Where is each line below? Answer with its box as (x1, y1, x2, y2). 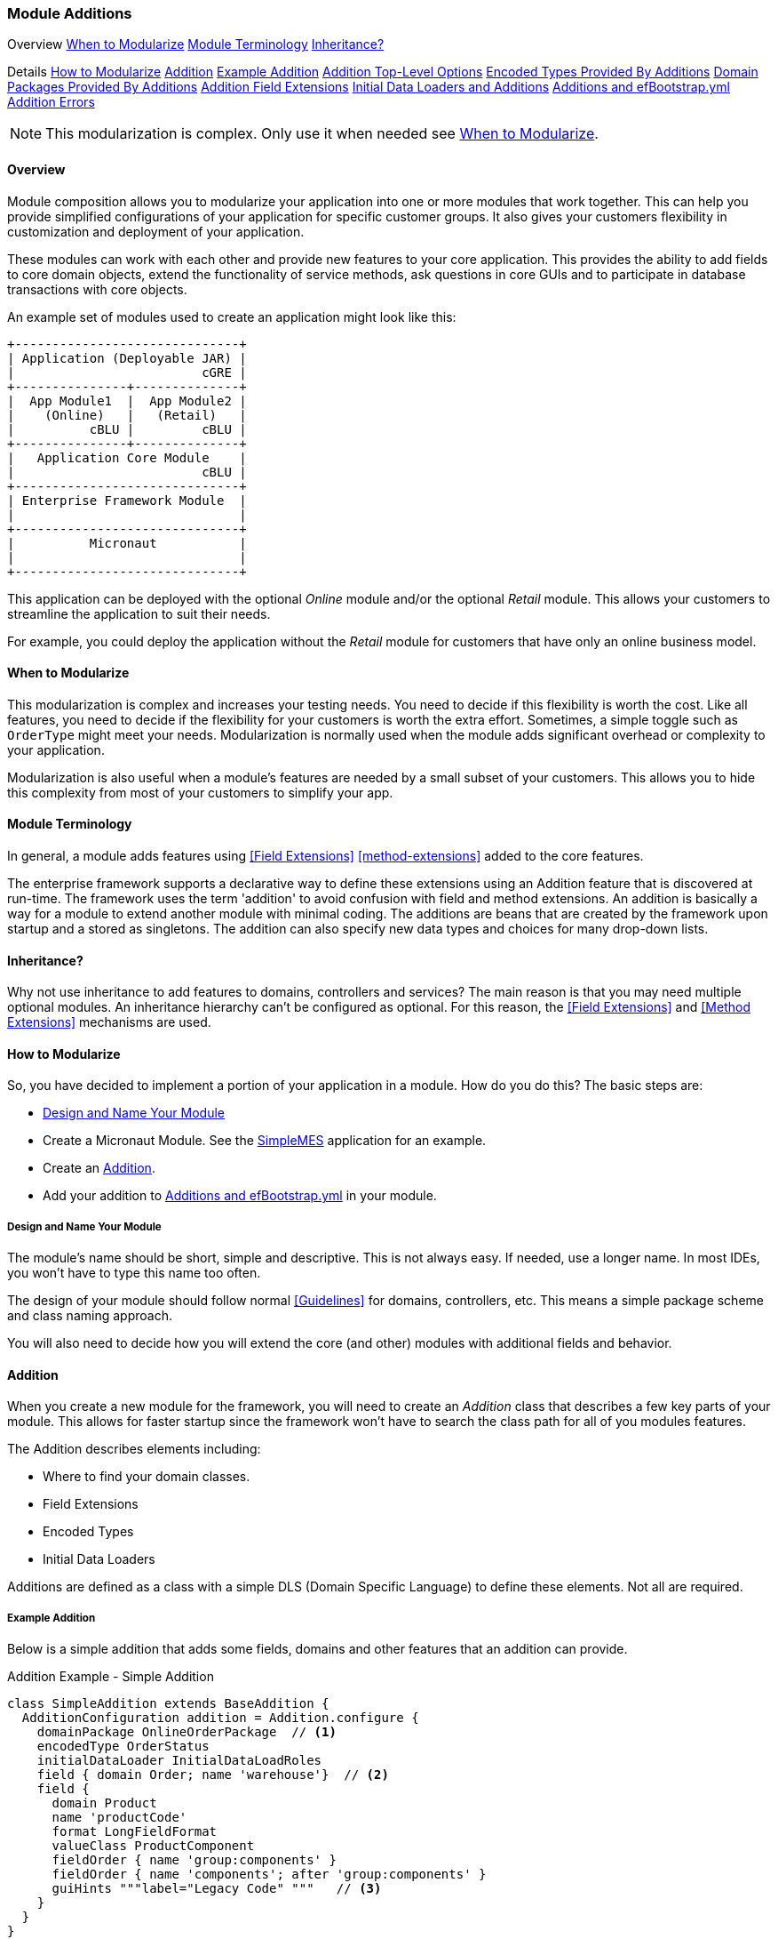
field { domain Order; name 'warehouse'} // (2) (36, 1767, 389, 1783)
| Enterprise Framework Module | (7, 493, 247, 508)
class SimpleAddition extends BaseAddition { (7, 1696, 329, 1711)
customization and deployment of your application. (7, 223, 305, 239)
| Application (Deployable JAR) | (7, 350, 247, 365)
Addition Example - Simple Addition (7, 1669, 214, 1685)
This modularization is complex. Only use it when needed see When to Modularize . (45, 124, 599, 143)
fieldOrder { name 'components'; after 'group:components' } (52, 1867, 487, 1882)
